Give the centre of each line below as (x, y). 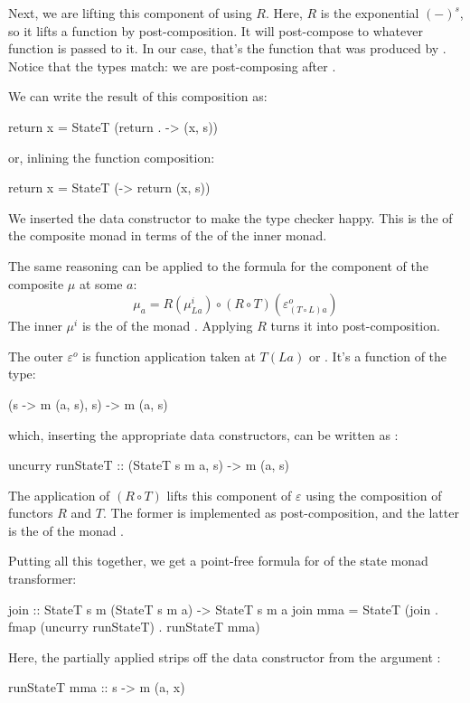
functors (31, 513)
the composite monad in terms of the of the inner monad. (168, 235)
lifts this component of (229, 495)
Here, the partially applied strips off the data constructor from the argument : (225, 656)
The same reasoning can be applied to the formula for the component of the (218, 265)
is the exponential (370, 13)
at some (101, 283)
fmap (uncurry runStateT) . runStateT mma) (134, 627)
